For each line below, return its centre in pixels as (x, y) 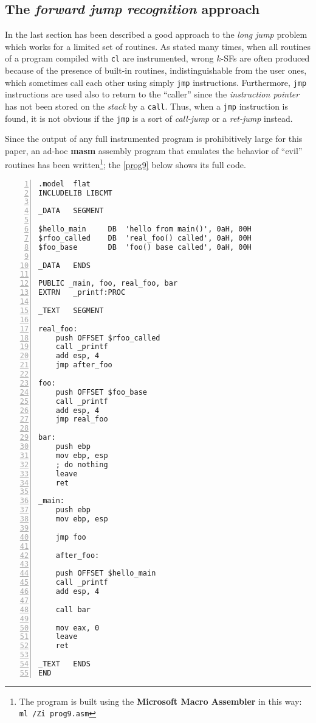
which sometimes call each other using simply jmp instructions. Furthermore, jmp (156, 82)
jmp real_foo (82, 419)
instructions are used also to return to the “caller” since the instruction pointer (152, 94)
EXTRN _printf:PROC (82, 293)
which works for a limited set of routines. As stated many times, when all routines (158, 46)
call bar (73, 609)
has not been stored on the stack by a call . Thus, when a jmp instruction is (147, 106)
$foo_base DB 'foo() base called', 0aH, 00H (145, 247)
